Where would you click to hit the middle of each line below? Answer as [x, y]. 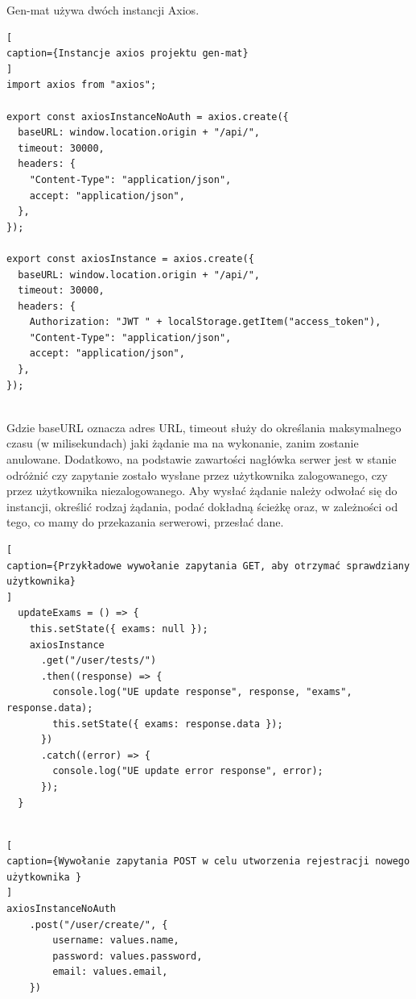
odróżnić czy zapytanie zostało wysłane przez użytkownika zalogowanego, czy [197, 475]
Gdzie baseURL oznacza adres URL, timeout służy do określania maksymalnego [204, 427]
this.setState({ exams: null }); [119, 629]
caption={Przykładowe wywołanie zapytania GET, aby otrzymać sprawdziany [208, 566]
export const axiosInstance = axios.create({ [130, 258]
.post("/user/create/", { [99, 924]
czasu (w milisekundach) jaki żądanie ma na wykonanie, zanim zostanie [183, 443]
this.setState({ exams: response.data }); [168, 724]
